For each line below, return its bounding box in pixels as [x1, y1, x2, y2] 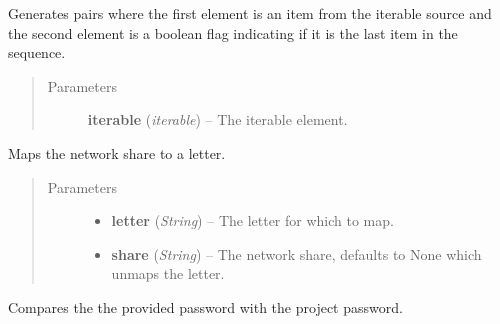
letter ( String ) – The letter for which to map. [111, 210, 394, 231]
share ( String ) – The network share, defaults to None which [111, 243, 482, 264]
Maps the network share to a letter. [8, 142, 226, 163]
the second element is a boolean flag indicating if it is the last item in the [8, 22, 458, 43]
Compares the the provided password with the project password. [8, 296, 403, 317]
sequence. [8, 42, 66, 63]
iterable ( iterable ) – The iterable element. [87, 109, 348, 130]
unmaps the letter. [111, 263, 225, 284]
